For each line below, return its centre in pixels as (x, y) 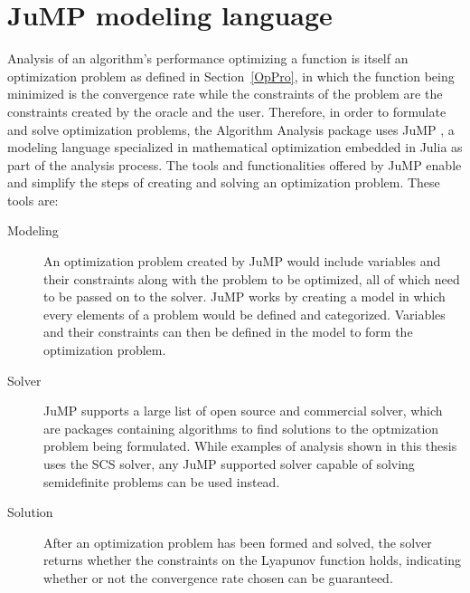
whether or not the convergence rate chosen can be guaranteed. (218, 577)
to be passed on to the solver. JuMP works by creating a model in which (244, 296)
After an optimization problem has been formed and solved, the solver (238, 542)
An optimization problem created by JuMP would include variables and (242, 261)
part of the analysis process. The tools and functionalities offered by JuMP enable (235, 164)
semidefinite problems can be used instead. (162, 481)
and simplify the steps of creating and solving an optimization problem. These (224, 182)
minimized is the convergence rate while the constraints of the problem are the (225, 94)
